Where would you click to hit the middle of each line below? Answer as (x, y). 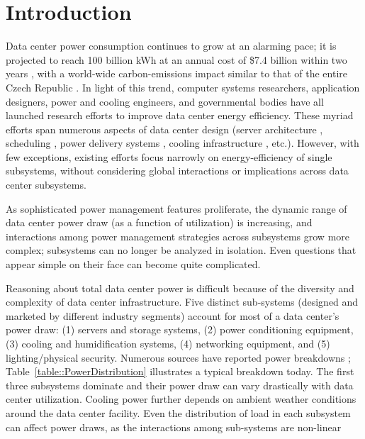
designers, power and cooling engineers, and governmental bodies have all (165, 101)
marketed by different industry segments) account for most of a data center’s (173, 315)
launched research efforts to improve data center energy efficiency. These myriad (180, 115)
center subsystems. (46, 185)
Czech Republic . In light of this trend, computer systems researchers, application (183, 87)
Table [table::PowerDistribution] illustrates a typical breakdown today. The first (180, 371)
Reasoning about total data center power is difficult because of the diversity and (180, 288)
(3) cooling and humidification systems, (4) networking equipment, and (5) (168, 343)
